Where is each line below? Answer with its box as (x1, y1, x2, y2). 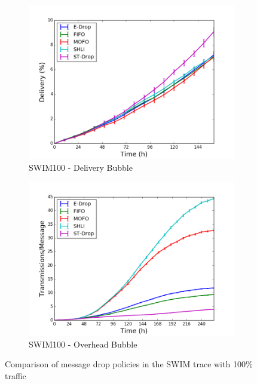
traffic (5, 369, 26, 382)
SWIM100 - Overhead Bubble (29, 337, 137, 350)
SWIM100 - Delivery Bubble (29, 161, 133, 173)
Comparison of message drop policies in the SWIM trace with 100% (5, 358, 253, 370)
